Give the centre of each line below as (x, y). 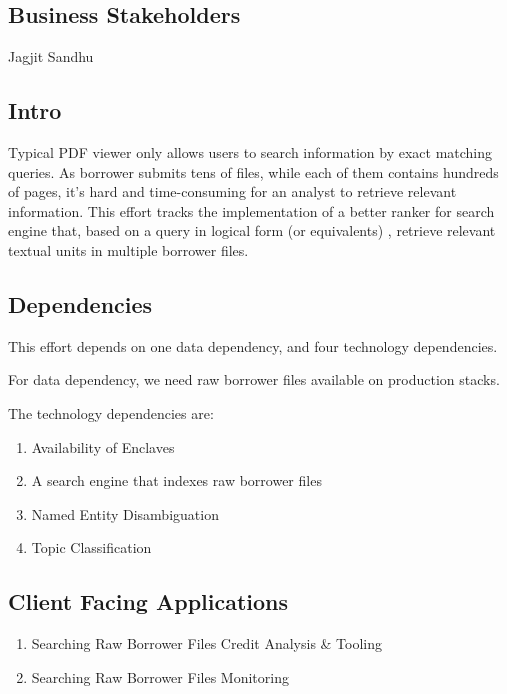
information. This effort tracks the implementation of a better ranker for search (251, 210)
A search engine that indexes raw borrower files (176, 480)
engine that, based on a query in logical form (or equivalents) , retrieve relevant (252, 230)
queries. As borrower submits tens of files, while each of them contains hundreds (253, 171)
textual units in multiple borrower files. (128, 249)
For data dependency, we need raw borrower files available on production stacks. (254, 379)
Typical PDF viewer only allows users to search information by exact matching (250, 152)
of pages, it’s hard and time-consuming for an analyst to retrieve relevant (232, 191)
